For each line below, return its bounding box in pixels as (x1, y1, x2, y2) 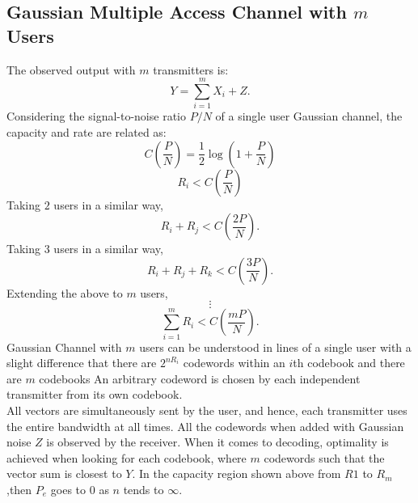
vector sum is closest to (6, 465, 122, 482)
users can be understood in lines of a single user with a (139, 338, 412, 355)
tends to (123, 480, 164, 497)
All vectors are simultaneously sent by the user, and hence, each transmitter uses (6, 401, 407, 418)
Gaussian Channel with (6, 338, 122, 355)
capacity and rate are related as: (6, 123, 167, 140)
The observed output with (6, 61, 136, 78)
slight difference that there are (6, 354, 157, 371)
